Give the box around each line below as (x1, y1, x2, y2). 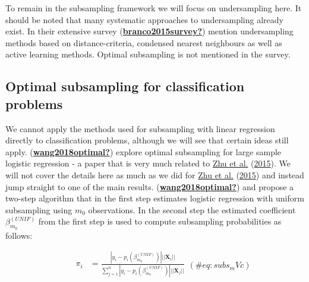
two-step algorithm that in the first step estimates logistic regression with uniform (5, 192, 304, 204)
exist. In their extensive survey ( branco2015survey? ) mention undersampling (5, 25, 294, 37)
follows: (5, 229, 33, 241)
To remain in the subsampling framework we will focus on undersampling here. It (5, 2, 302, 14)
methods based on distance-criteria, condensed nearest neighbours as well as (5, 36, 282, 49)
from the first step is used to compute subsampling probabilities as (38, 215, 282, 227)
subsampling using (5, 203, 72, 216)
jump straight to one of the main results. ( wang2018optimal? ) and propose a (5, 180, 294, 193)
